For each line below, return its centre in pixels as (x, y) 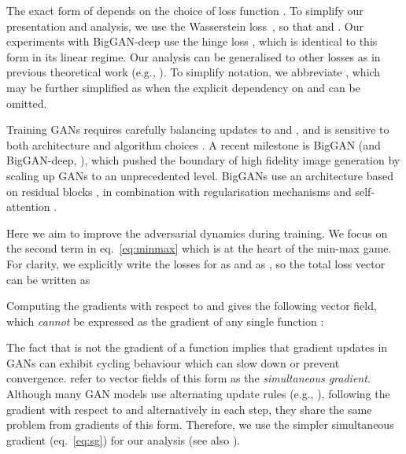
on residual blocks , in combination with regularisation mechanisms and (179, 191)
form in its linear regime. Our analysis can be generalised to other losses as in (194, 56)
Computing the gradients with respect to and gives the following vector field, (192, 306)
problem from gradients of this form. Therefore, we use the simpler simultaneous (200, 424)
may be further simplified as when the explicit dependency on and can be (183, 87)
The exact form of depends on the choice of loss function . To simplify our (185, 10)
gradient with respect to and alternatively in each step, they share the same (189, 409)
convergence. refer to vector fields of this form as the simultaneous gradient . (188, 378)
